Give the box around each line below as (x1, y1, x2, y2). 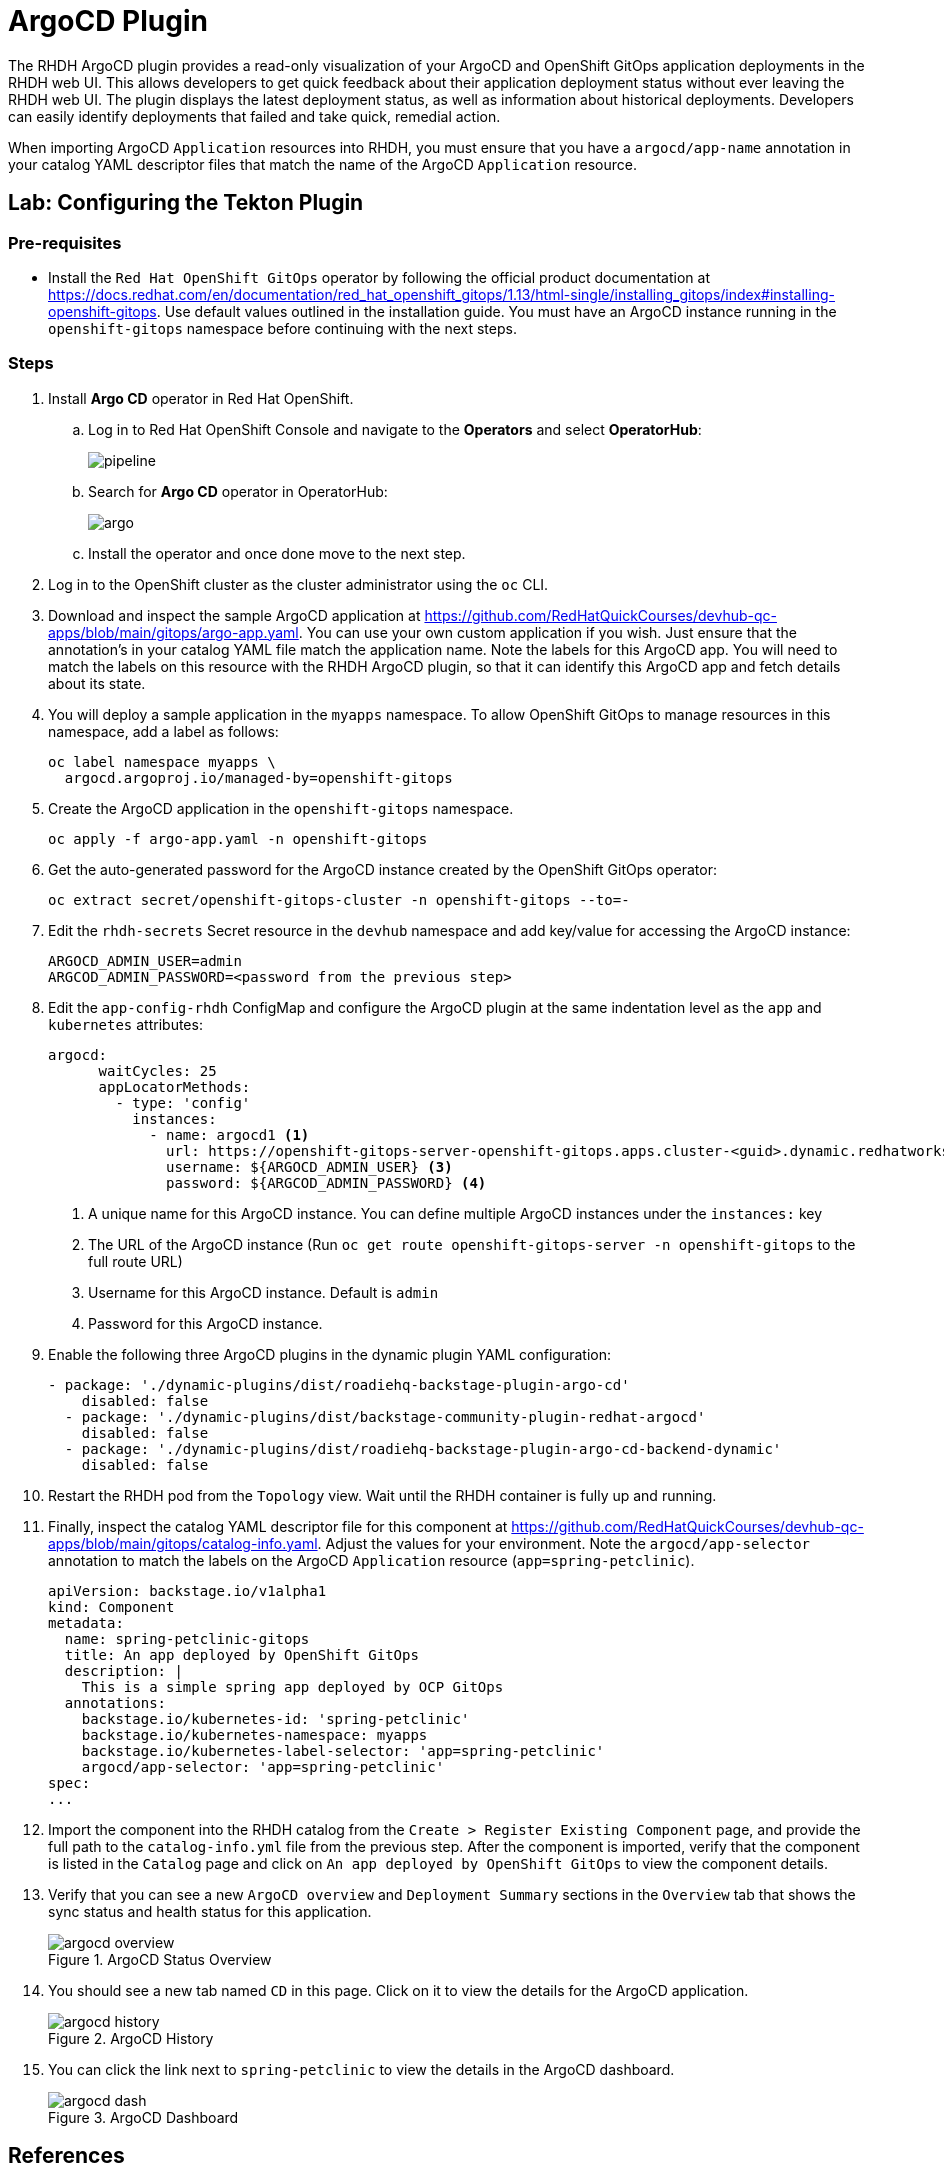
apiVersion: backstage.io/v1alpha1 (48, 1582, 327, 1599)
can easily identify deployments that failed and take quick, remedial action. (8, 107, 501, 125)
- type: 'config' (115, 1094, 251, 1111)
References (8, 2143, 125, 2169)
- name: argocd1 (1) (149, 1126, 310, 1143)
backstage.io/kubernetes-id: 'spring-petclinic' (81, 1710, 470, 1727)
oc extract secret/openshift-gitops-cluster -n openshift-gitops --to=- (48, 891, 630, 908)
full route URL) (88, 1252, 183, 1270)
